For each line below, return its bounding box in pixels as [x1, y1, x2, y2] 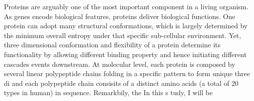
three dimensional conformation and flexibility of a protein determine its [4, 40, 221, 50]
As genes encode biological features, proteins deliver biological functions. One [4, 11, 235, 21]
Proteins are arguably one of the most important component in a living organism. [4, 1, 249, 11]
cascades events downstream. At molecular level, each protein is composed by [4, 59, 235, 69]
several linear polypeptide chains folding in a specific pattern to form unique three [4, 68, 250, 79]
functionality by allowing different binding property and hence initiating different [4, 49, 247, 59]
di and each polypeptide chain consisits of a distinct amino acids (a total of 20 [4, 78, 238, 88]
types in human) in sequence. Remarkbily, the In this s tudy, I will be [4, 87, 213, 98]
